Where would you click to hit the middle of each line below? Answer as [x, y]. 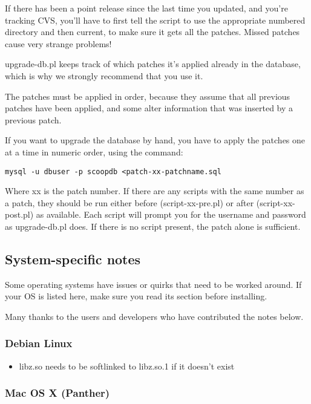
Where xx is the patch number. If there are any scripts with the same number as [155, 191]
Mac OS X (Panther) [57, 393]
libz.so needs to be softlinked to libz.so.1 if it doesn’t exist [127, 366]
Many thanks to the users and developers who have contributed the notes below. [154, 316]
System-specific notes [73, 259]
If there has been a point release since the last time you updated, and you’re [146, 8]
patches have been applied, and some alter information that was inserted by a [149, 108]
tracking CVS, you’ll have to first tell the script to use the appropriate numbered [155, 20]
